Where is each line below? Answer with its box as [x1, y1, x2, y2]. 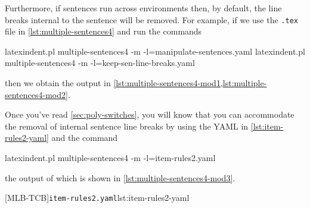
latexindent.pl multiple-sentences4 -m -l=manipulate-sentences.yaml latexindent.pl [5, 45, 305, 57]
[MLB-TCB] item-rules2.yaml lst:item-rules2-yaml [5, 191, 190, 204]
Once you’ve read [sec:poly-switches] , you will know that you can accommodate [5, 108, 294, 121]
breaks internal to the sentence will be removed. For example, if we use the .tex [5, 13, 298, 26]
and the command [51, 131, 118, 144]
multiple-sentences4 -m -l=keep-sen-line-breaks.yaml [5, 56, 195, 69]
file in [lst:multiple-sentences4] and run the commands [5, 25, 202, 37]
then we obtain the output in [5, 77, 111, 89]
